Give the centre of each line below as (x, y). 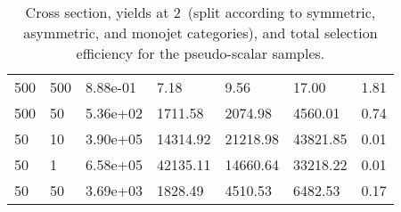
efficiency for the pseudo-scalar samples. (200, 53)
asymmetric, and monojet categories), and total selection (200, 33)
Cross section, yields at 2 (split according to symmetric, (200, 12)
